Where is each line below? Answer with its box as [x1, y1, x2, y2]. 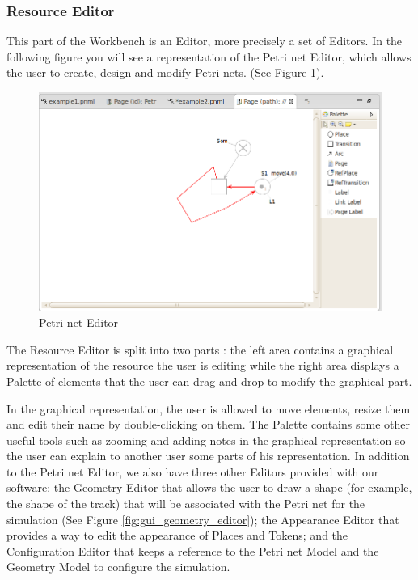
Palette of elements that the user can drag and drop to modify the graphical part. [6, 372, 412, 389]
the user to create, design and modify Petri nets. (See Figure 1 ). [6, 64, 324, 81]
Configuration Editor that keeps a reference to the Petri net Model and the [6, 542, 379, 559]
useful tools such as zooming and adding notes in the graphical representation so [6, 431, 406, 448]
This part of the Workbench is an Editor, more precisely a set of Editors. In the [6, 32, 403, 49]
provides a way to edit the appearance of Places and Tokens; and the [6, 527, 348, 544]
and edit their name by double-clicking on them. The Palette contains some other [6, 416, 410, 433]
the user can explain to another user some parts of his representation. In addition [6, 447, 410, 464]
